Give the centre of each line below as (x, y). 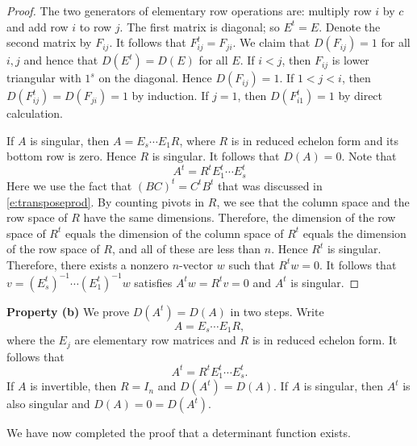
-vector (196, 264)
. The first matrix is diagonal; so (200, 26)
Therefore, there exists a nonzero (88, 264)
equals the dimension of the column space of (174, 233)
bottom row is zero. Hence (71, 156)
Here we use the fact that (69, 185)
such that (252, 264)
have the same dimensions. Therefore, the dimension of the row (240, 217)
